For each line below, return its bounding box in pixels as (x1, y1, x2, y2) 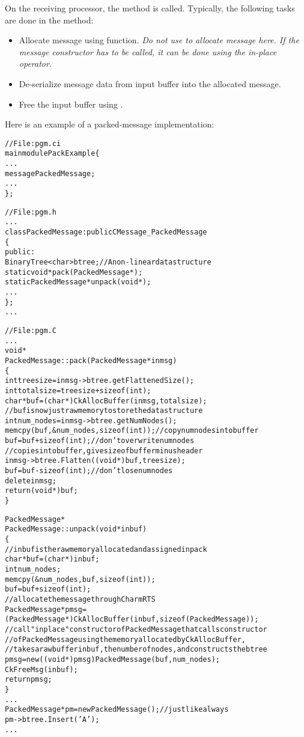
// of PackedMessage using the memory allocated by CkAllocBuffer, (5, 635, 246, 644)
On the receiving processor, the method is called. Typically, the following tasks (5, 2, 295, 14)
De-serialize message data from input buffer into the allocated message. (19, 77, 281, 90)
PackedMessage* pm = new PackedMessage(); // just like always (5, 705, 229, 714)
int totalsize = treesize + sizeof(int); (5, 386, 151, 395)
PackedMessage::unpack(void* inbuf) (5, 525, 147, 534)
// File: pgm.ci (5, 139, 61, 148)
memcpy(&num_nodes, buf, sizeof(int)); (5, 575, 156, 584)
